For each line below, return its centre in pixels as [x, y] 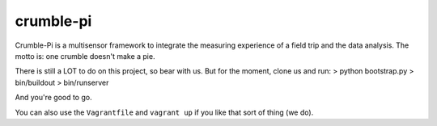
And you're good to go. [53, 98]
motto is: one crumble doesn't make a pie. [85, 56]
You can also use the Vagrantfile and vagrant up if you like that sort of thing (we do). [164, 112]
